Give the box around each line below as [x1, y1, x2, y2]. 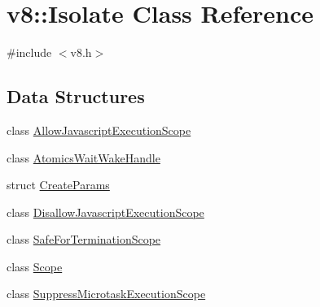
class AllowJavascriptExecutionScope [7, 121, 191, 138]
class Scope [7, 257, 63, 275]
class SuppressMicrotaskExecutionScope [7, 285, 206, 302]
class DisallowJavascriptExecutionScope [7, 203, 204, 220]
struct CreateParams [7, 176, 110, 193]
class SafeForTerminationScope [7, 231, 161, 248]
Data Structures [7, 84, 145, 109]
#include [7, 44, 52, 61]
